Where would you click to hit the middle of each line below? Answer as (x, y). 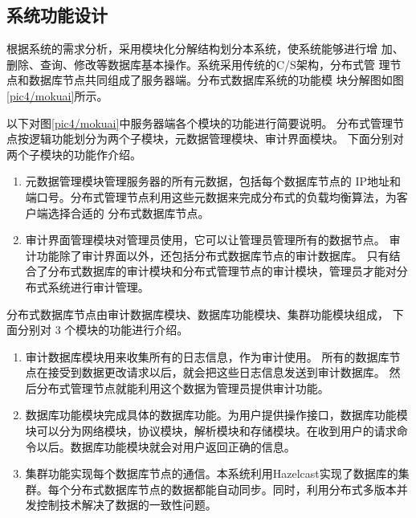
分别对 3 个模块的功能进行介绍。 (103, 330)
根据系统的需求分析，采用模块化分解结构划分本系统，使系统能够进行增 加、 (205, 49)
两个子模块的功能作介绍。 (74, 154)
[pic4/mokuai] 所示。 (57, 95)
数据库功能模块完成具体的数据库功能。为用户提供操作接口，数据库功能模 (216, 415)
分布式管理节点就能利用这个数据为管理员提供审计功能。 (183, 387)
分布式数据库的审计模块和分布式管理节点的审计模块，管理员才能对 (222, 271)
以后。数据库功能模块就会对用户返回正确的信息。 (166, 446)
